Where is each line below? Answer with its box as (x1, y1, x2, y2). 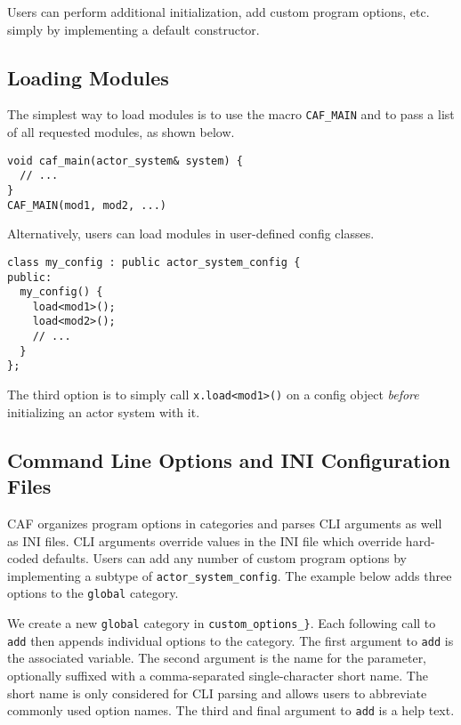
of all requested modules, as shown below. (7, 123, 235, 141)
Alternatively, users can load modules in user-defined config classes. (7, 224, 375, 243)
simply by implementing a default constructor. (7, 20, 260, 38)
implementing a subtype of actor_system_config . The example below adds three (7, 566, 452, 584)
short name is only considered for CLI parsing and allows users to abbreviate (7, 683, 427, 702)
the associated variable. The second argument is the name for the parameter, (7, 648, 427, 667)
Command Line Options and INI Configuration (7, 446, 450, 473)
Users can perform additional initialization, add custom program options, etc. (7, 3, 430, 20)
